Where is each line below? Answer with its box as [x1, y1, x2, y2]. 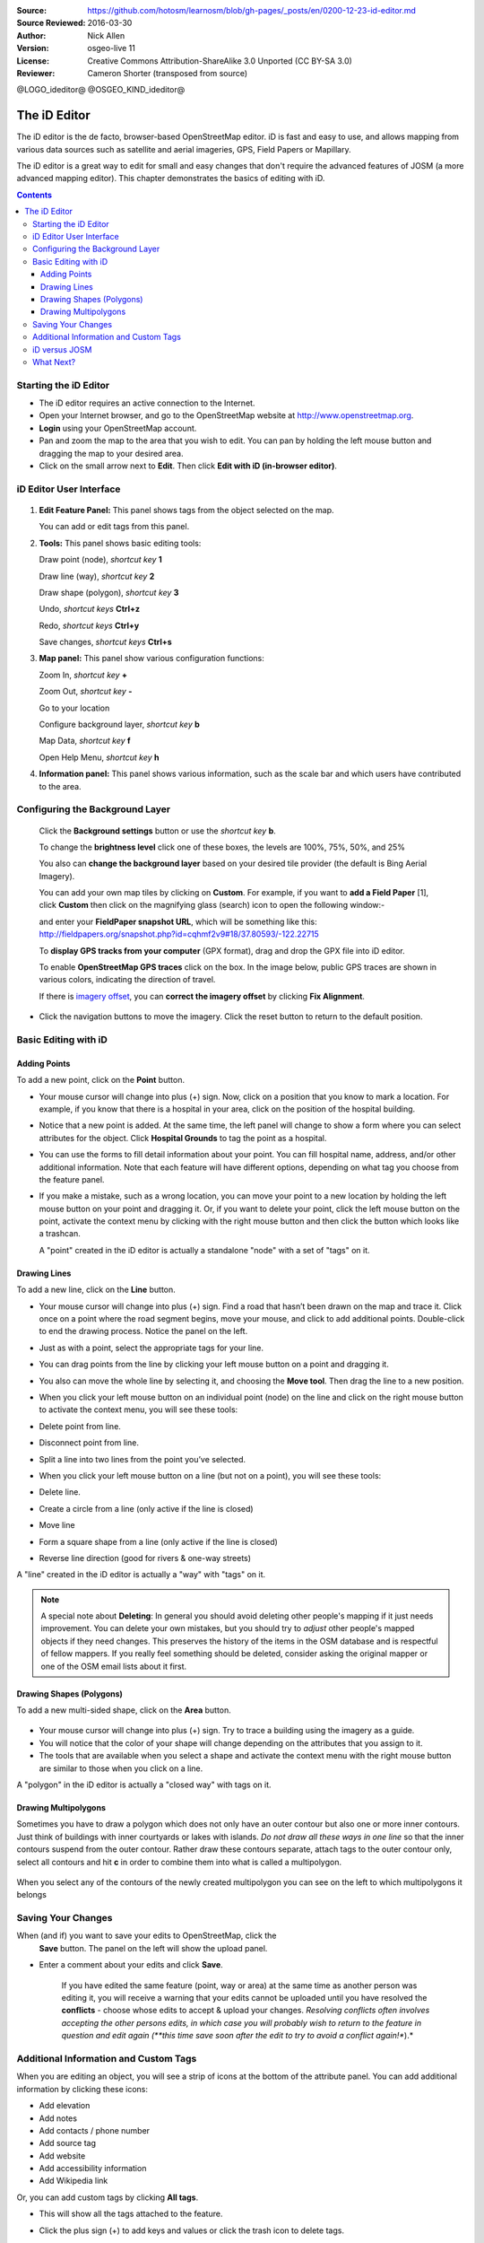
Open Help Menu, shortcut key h [39, 752, 160, 763]
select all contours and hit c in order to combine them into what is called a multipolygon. [16, 1856, 342, 1867]
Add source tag [39, 2138, 97, 2149]
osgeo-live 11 [87, 43, 136, 54]
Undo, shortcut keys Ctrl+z [39, 604, 141, 615]
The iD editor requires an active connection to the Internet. [39, 397, 255, 408]
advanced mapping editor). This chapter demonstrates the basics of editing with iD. [16, 173, 325, 184]
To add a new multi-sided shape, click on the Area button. [16, 1705, 232, 1715]
